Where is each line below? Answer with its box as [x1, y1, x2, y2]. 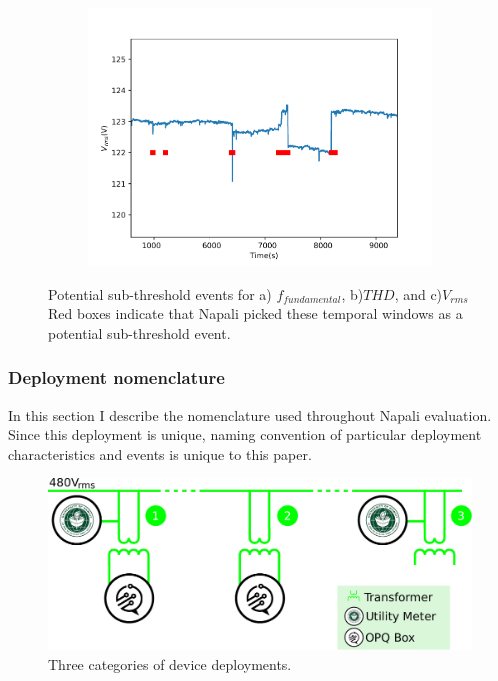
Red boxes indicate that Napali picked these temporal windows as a [48, 303, 463, 324]
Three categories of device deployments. [48, 653, 292, 674]
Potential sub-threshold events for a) [48, 283, 272, 304]
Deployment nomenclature [8, 365, 225, 390]
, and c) [394, 283, 443, 304]
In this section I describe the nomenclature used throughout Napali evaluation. [8, 404, 492, 425]
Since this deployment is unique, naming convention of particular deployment [8, 424, 482, 445]
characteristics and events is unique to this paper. [8, 443, 312, 464]
